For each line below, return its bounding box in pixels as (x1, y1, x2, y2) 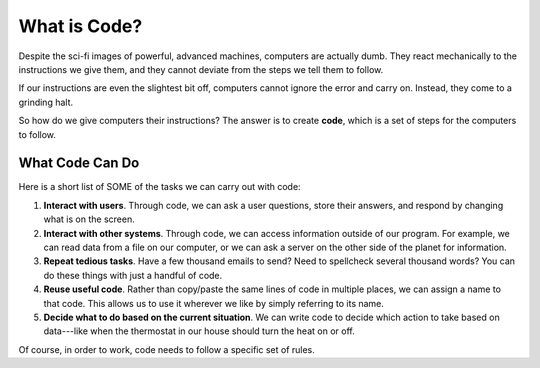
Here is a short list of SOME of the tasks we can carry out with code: (18, 181, 301, 193)
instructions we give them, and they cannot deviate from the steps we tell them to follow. (18, 63, 384, 75)
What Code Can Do (18, 155, 140, 172)
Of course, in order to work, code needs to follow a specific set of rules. (18, 343, 315, 355)
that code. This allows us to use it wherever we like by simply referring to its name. (43, 297, 385, 309)
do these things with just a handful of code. (43, 269, 223, 281)
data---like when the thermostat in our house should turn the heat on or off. (43, 325, 355, 337)
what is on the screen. (43, 213, 135, 225)
